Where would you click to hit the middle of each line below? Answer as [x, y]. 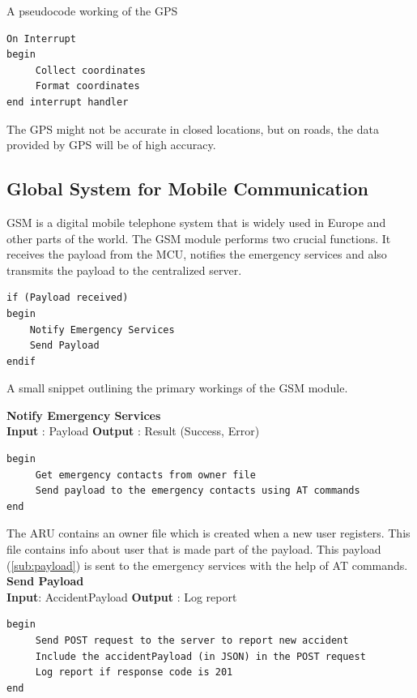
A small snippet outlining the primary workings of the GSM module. [177, 388]
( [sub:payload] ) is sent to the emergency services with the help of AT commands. [207, 565]
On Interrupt [41, 39]
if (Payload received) [68, 298]
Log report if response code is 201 [134, 672]
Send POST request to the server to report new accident [192, 641]
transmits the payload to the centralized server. [124, 270]
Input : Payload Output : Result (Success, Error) [133, 431]
